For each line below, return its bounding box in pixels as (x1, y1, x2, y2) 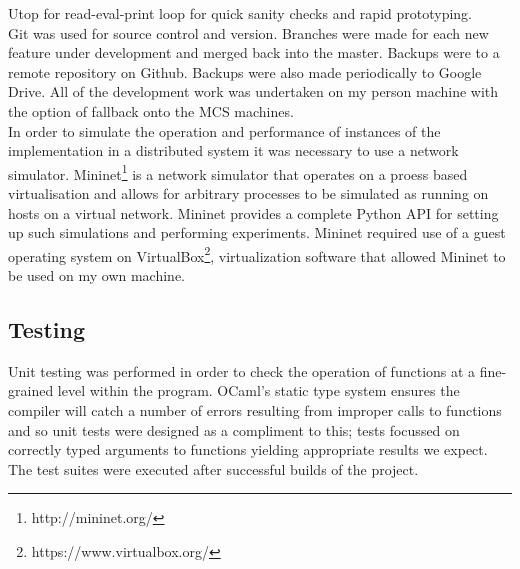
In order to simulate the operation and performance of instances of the (8, 120, 441, 141)
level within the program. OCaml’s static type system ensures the (57, 380, 460, 401)
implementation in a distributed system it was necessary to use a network (8, 140, 459, 161)
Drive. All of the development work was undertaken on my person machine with (8, 81, 499, 102)
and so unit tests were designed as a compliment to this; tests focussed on (8, 419, 460, 440)
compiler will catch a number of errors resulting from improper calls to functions (8, 400, 502, 421)
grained (8, 380, 54, 401)
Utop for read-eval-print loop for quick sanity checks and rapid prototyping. (8, 3, 473, 23)
